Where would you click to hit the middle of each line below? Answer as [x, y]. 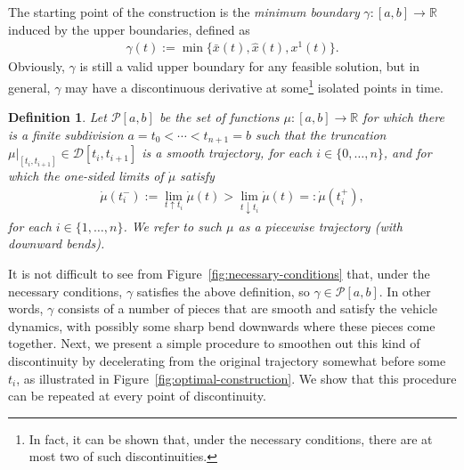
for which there [403, 117]
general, [29, 87]
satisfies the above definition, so [223, 291]
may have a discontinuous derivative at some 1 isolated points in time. [254, 85]
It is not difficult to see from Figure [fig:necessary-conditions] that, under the [219, 274]
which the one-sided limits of [86, 176]
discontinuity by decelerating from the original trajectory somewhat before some [227, 361]
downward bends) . [57, 243]
